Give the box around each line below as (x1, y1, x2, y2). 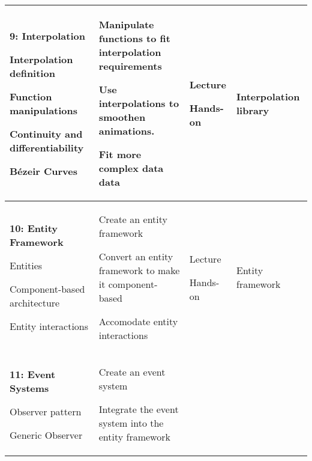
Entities (10, 258, 43, 272)
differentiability (10, 140, 84, 154)
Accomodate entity (98, 314, 178, 328)
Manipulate (98, 17, 154, 31)
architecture (10, 296, 60, 310)
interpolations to (98, 96, 179, 110)
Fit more (98, 147, 142, 161)
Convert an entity (98, 249, 173, 263)
